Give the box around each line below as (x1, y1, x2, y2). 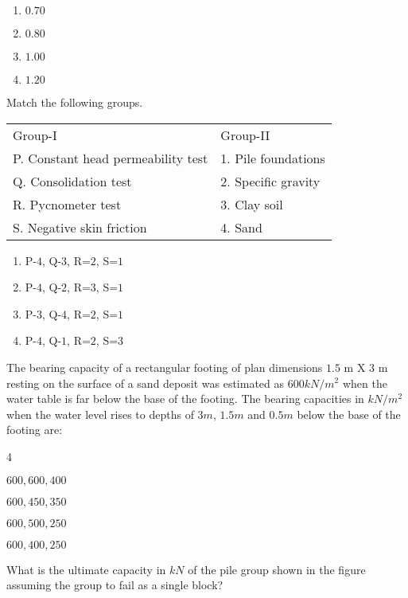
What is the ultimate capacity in (6, 561, 166, 577)
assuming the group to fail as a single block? (6, 577, 223, 593)
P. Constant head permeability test (13, 148, 208, 167)
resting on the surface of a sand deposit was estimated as (6, 374, 285, 391)
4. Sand (220, 217, 262, 236)
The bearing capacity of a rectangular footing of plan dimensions (6, 358, 323, 375)
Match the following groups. (6, 94, 143, 110)
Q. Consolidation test (13, 171, 132, 190)
